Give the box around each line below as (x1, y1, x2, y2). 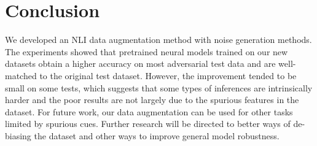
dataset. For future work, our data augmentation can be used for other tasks (5, 105, 293, 118)
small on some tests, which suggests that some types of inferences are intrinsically (5, 81, 313, 94)
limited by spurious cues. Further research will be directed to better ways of (5, 117, 291, 130)
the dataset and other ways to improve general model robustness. (34, 129, 280, 142)
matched (5, 69, 37, 82)
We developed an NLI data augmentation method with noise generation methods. (5, 33, 312, 46)
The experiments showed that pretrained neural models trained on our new (5, 45, 288, 58)
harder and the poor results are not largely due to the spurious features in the (5, 93, 299, 106)
